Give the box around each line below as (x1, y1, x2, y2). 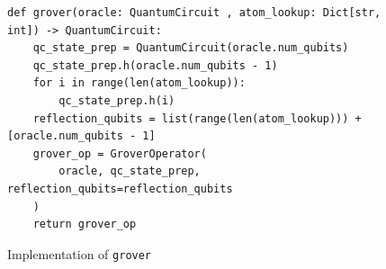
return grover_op (32, 218, 137, 231)
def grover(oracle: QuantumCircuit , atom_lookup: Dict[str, (7, 6, 382, 19)
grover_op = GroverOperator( (32, 147, 207, 160)
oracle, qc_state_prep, (58, 165, 201, 178)
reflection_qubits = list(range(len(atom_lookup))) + (32, 112, 362, 125)
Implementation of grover (7, 244, 152, 263)
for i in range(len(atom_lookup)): (32, 76, 246, 90)
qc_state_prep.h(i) (58, 94, 175, 107)
